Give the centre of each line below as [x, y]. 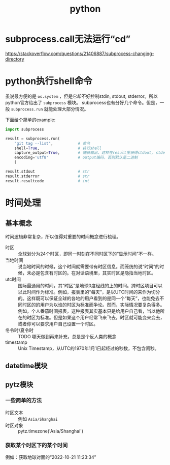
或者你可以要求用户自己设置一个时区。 [58, 323]
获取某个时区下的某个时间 [37, 445]
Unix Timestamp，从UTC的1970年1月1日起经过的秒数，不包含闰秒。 [89, 348]
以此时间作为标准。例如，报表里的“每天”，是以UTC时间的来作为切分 [89, 292]
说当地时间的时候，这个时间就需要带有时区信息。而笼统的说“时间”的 [89, 266]
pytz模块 [19, 385]
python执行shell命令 [49, 81]
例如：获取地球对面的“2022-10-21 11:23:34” [51, 457]
